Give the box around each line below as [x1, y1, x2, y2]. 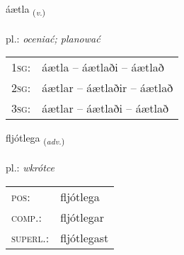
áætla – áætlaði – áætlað [42, 59, 164, 76]
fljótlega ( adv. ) [6, 130, 65, 147]
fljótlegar [60, 208, 105, 225]
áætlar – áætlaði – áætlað [42, 100, 168, 117]
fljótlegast [60, 229, 109, 246]
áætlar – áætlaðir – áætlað [42, 79, 173, 96]
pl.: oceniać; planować [6, 30, 100, 45]
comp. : [11, 208, 42, 225]
